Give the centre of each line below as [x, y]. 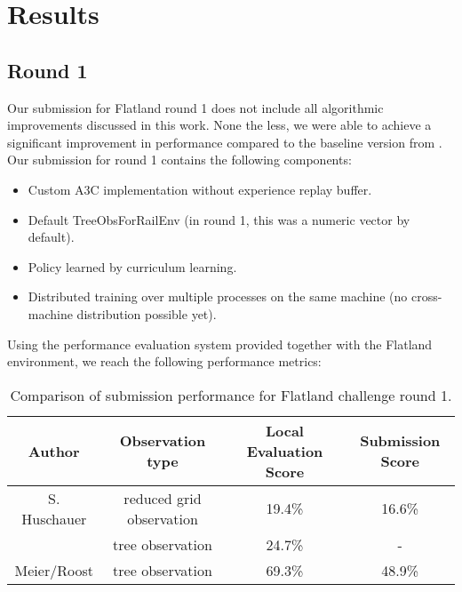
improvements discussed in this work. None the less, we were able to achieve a [219, 125]
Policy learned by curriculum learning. [132, 266]
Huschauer [54, 518]
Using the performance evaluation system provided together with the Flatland [220, 344]
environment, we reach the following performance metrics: [164, 361]
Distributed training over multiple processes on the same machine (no [218, 296]
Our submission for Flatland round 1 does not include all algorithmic [195, 107]
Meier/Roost [54, 570]
